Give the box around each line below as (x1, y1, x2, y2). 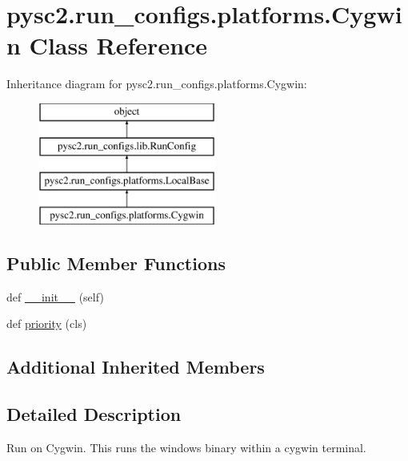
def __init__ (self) (6, 288, 104, 305)
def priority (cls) (6, 315, 87, 332)
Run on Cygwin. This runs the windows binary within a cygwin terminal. (6, 439, 366, 456)
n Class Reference (6, 29, 208, 62)
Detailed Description (6, 402, 182, 427)
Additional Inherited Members (6, 354, 265, 379)
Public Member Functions (6, 251, 226, 276)
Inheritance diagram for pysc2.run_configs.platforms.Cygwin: (6, 75, 307, 92)
